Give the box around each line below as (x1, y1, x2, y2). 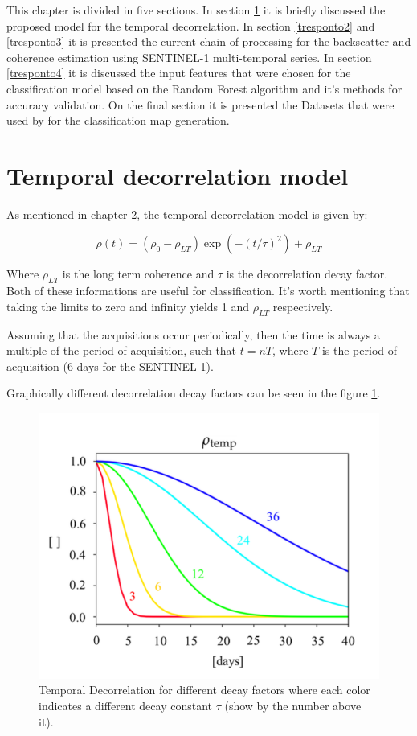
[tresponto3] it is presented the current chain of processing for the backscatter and (6, 33, 411, 50)
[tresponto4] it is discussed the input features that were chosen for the (6, 64, 351, 81)
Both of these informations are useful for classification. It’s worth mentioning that (6, 282, 410, 299)
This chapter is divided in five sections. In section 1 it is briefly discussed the (6, 2, 386, 18)
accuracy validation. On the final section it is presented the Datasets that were (6, 96, 395, 113)
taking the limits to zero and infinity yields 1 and (6, 298, 249, 315)
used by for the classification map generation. (6, 112, 230, 129)
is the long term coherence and (62, 265, 215, 282)
